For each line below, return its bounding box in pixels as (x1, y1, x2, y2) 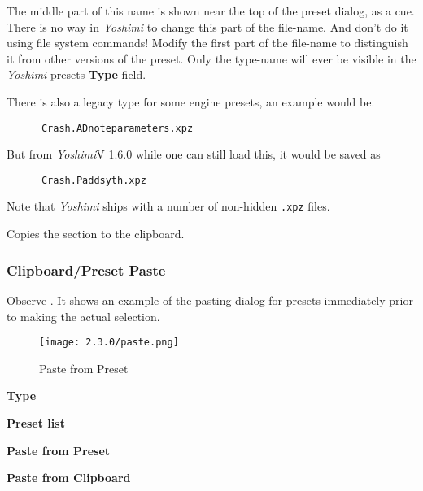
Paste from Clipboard (7, 469, 131, 486)
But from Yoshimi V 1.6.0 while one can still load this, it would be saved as (7, 146, 381, 163)
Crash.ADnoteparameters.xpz (41, 122, 194, 134)
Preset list (7, 414, 65, 431)
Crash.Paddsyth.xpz (41, 174, 146, 186)
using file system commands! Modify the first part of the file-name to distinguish (7, 34, 408, 51)
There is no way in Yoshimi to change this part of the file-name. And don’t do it (7, 18, 408, 35)
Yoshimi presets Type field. (7, 66, 146, 83)
